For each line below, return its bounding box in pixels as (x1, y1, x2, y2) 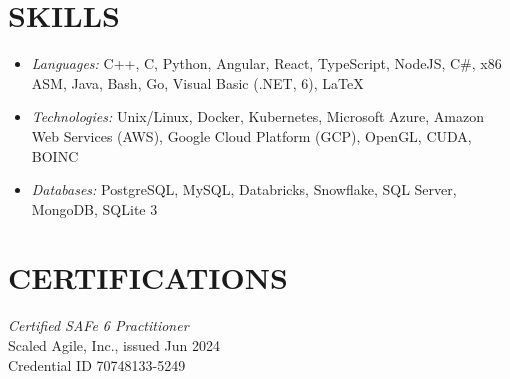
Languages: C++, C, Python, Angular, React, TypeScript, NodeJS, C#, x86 (31, 53, 502, 74)
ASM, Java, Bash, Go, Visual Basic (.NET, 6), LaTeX (31, 72, 364, 93)
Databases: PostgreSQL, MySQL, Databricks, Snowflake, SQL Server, (31, 179, 457, 200)
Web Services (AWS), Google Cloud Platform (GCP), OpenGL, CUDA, (31, 125, 472, 146)
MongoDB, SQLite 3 (31, 198, 158, 219)
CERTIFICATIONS (8, 257, 288, 298)
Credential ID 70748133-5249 (8, 354, 186, 375)
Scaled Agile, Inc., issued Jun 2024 (8, 335, 220, 355)
